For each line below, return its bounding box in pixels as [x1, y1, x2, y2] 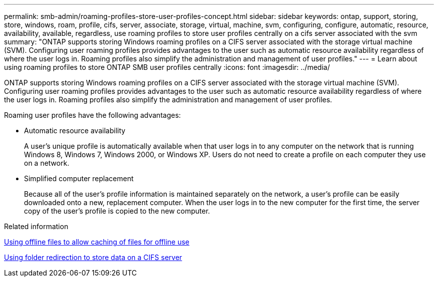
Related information [4, 222, 68, 231]
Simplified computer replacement [24, 174, 134, 183]
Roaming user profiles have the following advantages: [4, 111, 181, 119]
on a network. [24, 159, 69, 167]
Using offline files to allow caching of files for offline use [4, 238, 189, 246]
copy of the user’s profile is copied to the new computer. [24, 207, 210, 215]
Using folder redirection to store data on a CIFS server [4, 253, 182, 262]
